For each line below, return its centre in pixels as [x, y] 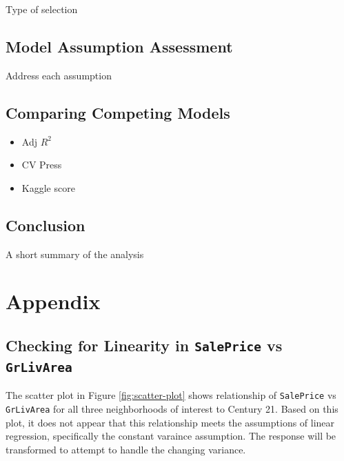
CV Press [42, 165]
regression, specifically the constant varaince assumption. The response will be [171, 436]
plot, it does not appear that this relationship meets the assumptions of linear [170, 422]
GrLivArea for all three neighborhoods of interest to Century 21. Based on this [172, 408]
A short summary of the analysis [75, 254]
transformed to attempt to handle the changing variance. [126, 449]
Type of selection [42, 9]
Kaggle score [48, 187]
